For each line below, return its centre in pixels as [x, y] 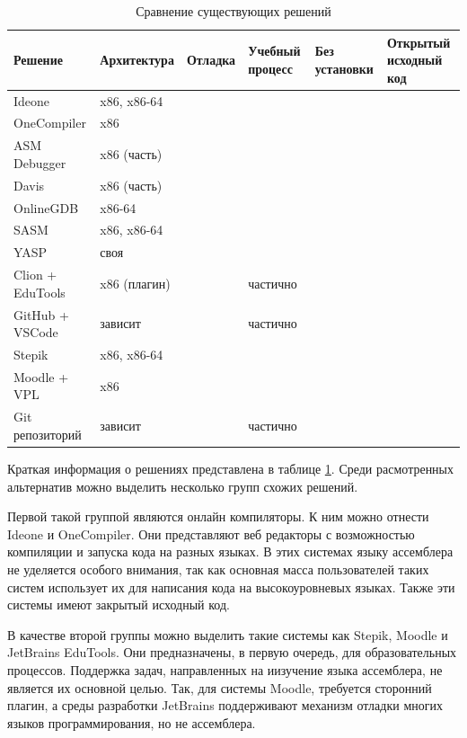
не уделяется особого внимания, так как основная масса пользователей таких [218, 569]
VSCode [36, 332]
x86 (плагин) [135, 283]
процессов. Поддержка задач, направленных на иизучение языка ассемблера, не [225, 669]
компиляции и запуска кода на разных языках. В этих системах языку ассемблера [230, 551]
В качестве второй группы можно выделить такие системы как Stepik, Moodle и [228, 634]
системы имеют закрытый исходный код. [119, 605]
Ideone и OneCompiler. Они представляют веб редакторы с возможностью [211, 533]
